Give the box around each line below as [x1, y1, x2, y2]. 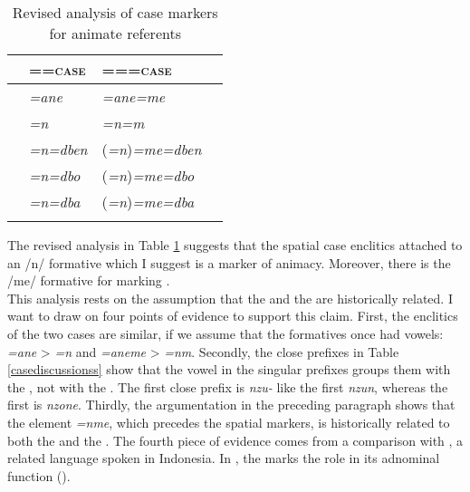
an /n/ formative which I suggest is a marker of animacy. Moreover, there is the [7, 253, 451, 272]
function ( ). [7, 466, 71, 485]
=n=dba [29, 191, 81, 212]
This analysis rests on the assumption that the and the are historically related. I [7, 288, 453, 307]
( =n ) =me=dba [101, 191, 195, 212]
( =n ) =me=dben [101, 139, 202, 159]
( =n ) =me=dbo [101, 165, 195, 186]
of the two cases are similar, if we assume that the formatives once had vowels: [7, 323, 444, 342]
